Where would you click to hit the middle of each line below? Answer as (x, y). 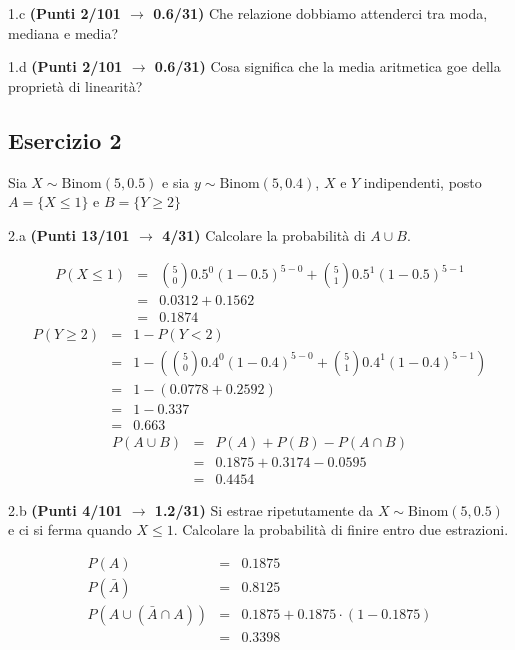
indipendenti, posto (422, 181)
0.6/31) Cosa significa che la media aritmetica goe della (327, 66)
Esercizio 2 (65, 139)
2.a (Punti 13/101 (69, 234)
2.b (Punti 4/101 (65, 509)
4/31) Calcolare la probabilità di (264, 234)
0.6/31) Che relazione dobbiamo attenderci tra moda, (320, 13)
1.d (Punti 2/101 (65, 66)
